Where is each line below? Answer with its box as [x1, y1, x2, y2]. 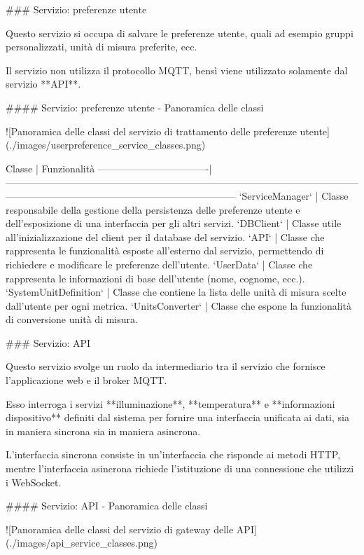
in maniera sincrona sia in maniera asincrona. [6, 423, 201, 438]
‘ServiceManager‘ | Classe [239, 188, 349, 203]
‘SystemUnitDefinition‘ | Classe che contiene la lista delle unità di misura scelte [6, 285, 346, 299]
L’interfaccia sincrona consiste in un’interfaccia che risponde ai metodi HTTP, [6, 447, 341, 462]
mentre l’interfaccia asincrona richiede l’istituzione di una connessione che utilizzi [6, 461, 354, 476]
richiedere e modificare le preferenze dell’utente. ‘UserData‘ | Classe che [6, 256, 313, 271]
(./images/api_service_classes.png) [6, 535, 158, 550]
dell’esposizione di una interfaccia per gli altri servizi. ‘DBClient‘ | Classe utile [6, 216, 342, 231]
